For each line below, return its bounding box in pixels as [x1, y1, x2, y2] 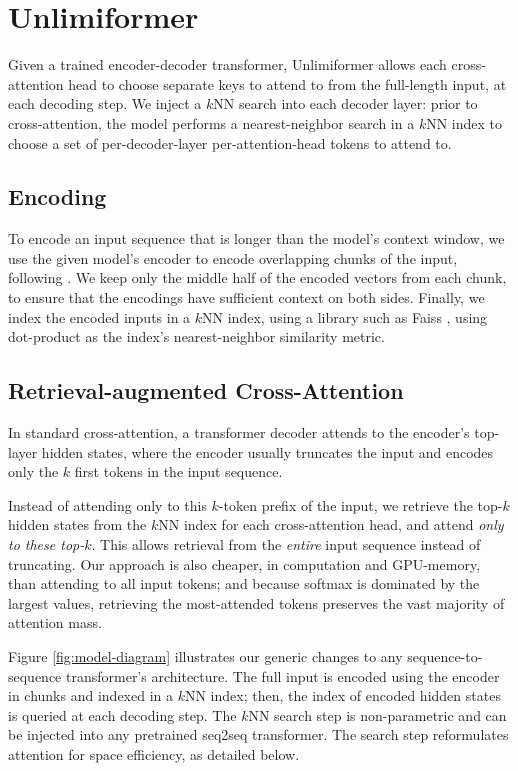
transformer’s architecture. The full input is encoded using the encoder [66, 665, 500, 686]
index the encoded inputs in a [8, 306, 191, 327]
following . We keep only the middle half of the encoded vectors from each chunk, [8, 267, 507, 288]
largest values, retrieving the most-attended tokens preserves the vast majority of [8, 592, 505, 613]
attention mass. [8, 612, 102, 633]
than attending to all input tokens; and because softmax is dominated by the [8, 573, 480, 594]
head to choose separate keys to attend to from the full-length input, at [68, 73, 507, 94]
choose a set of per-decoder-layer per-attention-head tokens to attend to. [8, 132, 452, 153]
